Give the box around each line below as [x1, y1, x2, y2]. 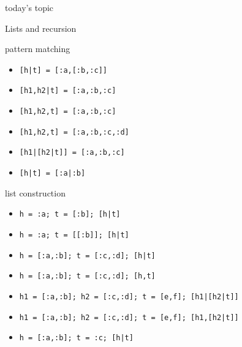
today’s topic [5, 1, 54, 13]
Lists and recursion [5, 21, 77, 34]
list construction [5, 186, 66, 199]
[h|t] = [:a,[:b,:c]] [19, 65, 107, 75]
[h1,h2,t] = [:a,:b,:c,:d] [19, 127, 129, 136]
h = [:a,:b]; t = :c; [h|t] [19, 334, 134, 343]
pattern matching [5, 42, 70, 55]
